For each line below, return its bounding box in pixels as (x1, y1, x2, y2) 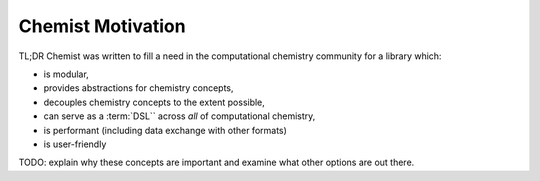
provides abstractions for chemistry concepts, (43, 82, 234, 94)
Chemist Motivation (18, 15, 186, 37)
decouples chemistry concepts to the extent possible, (43, 96, 265, 108)
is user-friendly (43, 138, 107, 150)
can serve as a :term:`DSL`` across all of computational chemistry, (43, 110, 316, 122)
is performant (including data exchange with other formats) (43, 124, 287, 136)
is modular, (43, 68, 89, 80)
